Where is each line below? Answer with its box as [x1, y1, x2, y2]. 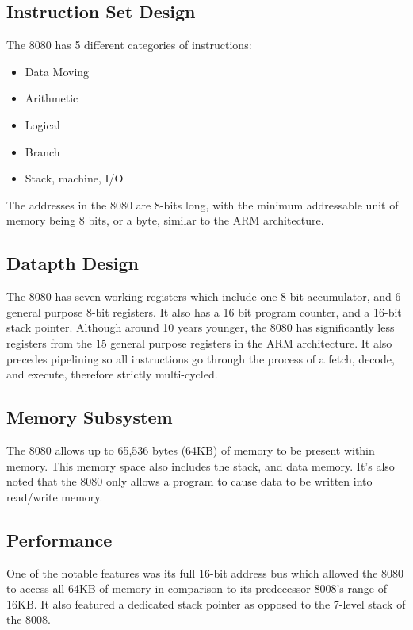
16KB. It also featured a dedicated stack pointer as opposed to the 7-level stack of [6, 595, 406, 612]
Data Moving [25, 63, 90, 79]
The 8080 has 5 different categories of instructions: [6, 36, 252, 53]
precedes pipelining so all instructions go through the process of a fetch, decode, [6, 350, 395, 367]
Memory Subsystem [6, 405, 173, 429]
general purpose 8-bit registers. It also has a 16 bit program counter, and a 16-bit [6, 303, 402, 320]
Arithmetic [25, 90, 78, 106]
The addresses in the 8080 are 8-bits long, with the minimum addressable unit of [6, 196, 399, 213]
